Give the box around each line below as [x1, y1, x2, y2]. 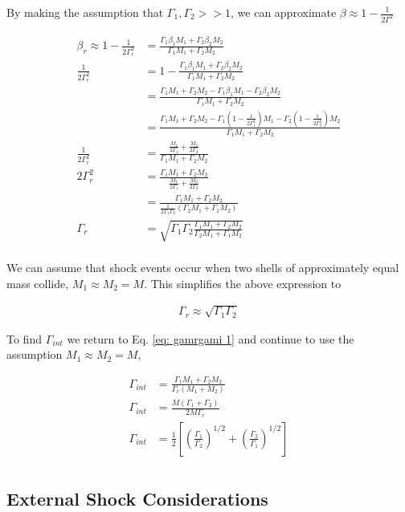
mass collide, [6, 274, 69, 291]
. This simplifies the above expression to [144, 274, 342, 291]
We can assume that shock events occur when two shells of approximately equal [6, 259, 399, 276]
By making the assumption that [6, 4, 164, 20]
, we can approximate [231, 4, 337, 20]
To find [6, 330, 42, 347]
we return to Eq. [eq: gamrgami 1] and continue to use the [67, 330, 354, 347]
